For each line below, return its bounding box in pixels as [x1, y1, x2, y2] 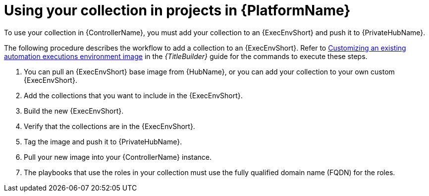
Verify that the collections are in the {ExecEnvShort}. [24, 122, 195, 131]
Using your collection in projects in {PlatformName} [4, 2, 351, 19]
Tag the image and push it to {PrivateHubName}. [24, 137, 182, 146]
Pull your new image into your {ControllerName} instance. [24, 152, 212, 161]
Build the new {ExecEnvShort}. [24, 106, 124, 115]
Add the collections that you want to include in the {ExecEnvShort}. [24, 91, 243, 100]
